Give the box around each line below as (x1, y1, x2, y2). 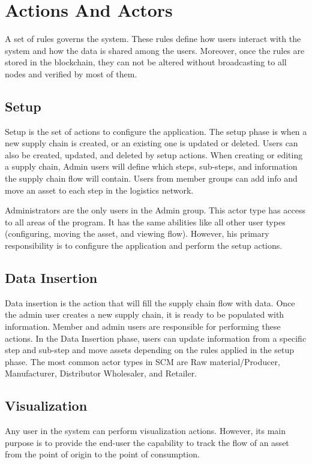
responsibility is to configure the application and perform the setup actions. (5, 239, 283, 252)
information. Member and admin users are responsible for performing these (5, 320, 281, 333)
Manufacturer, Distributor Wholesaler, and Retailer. (5, 367, 197, 379)
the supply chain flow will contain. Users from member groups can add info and (5, 172, 298, 185)
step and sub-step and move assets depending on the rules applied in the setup (5, 344, 295, 356)
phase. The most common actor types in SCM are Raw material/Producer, (5, 355, 280, 367)
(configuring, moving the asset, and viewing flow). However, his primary (5, 227, 269, 240)
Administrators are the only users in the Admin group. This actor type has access (5, 204, 305, 216)
